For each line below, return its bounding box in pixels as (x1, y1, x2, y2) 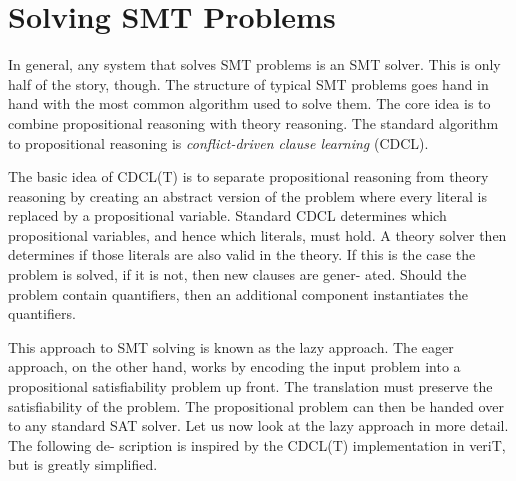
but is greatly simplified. (8, 454, 158, 475)
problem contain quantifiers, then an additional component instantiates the (8, 283, 469, 304)
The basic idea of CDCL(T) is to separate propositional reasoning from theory (8, 166, 489, 187)
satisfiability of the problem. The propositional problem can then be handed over (8, 395, 504, 416)
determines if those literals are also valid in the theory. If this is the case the (8, 244, 476, 265)
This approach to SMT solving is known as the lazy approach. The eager (8, 336, 454, 357)
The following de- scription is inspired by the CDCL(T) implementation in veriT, (8, 434, 506, 455)
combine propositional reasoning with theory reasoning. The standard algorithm (8, 112, 499, 133)
